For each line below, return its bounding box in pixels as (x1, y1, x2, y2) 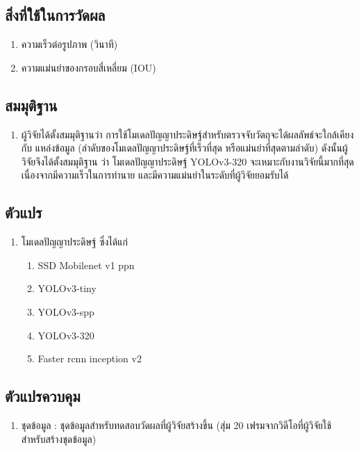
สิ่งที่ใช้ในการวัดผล (5, 4, 106, 26)
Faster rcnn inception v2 (37, 351, 142, 366)
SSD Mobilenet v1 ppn (37, 257, 135, 272)
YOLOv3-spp (37, 304, 94, 318)
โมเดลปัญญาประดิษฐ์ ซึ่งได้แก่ (21, 234, 128, 249)
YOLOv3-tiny (37, 281, 97, 296)
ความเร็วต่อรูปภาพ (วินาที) (21, 37, 118, 51)
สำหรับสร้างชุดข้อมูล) (21, 431, 97, 446)
